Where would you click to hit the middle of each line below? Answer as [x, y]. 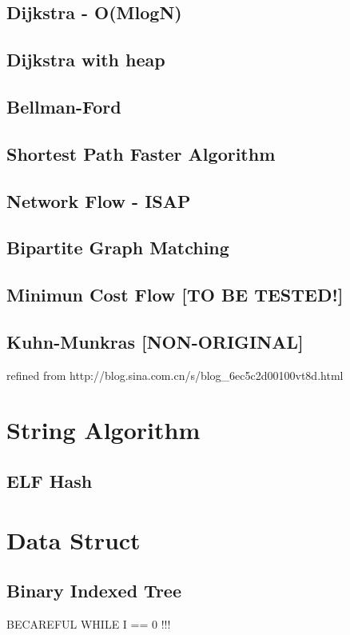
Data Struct [74, 539]
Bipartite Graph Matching [118, 248]
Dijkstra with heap [86, 60]
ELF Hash [50, 481]
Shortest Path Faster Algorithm [141, 153]
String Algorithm [103, 430]
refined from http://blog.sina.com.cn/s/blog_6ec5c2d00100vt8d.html [175, 375]
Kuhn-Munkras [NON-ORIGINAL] [155, 341]
